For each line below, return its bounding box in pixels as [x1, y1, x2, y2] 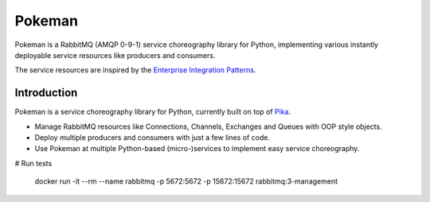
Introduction [14, 86, 78, 99]
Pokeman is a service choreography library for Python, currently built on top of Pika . [14, 107, 291, 117]
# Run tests [14, 158, 53, 168]
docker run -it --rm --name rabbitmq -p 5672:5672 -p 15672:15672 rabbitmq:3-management [34, 177, 338, 186]
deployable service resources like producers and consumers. [14, 50, 216, 60]
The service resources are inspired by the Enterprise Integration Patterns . [14, 65, 256, 75]
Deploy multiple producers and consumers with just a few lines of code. [34, 133, 271, 142]
